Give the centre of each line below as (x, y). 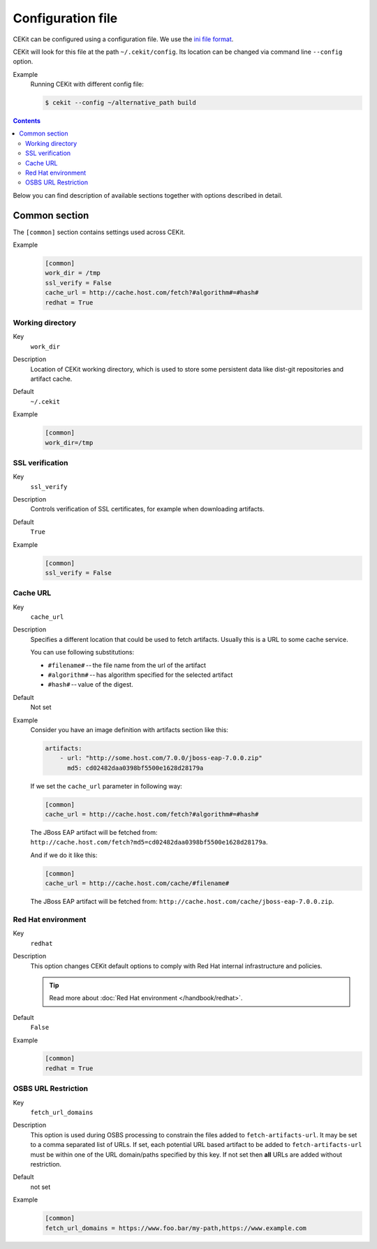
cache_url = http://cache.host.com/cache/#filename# (137, 883)
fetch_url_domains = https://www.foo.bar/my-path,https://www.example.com (176, 1228)
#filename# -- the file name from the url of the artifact (127, 665)
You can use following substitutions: (82, 652)
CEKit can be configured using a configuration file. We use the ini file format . (123, 39)
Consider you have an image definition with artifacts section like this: (129, 729)
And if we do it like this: (64, 855)
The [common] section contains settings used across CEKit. (99, 232)
